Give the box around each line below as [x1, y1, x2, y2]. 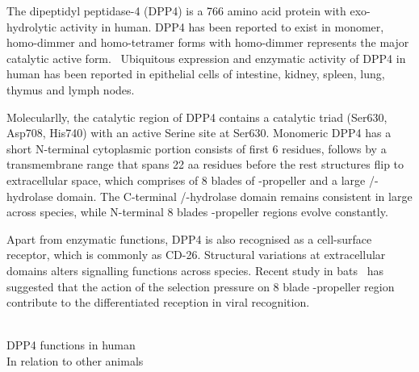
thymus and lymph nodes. [6, 81, 135, 98]
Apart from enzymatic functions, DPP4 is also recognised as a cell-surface [6, 230, 372, 247]
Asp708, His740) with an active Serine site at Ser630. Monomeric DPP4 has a [6, 124, 392, 141]
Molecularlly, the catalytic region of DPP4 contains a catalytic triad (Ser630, [6, 108, 388, 125]
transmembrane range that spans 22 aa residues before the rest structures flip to [6, 156, 404, 173]
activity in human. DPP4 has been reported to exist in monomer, [60, 18, 384, 35]
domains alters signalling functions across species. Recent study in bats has [6, 261, 383, 278]
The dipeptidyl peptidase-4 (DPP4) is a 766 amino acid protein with [6, 2, 346, 19]
